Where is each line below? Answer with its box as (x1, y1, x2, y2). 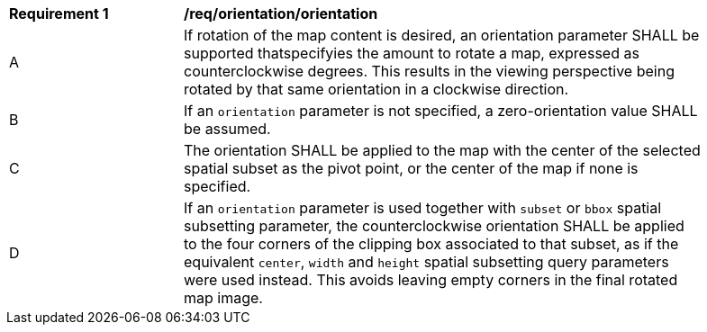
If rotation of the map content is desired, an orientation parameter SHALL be (184, 26, 700, 44)
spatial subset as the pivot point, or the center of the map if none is (184, 159, 639, 177)
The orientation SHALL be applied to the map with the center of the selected (184, 141, 701, 159)
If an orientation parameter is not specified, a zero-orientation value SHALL (184, 102, 698, 120)
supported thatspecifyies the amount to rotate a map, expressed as (184, 44, 639, 62)
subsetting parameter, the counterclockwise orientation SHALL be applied (184, 217, 684, 235)
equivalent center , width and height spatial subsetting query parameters (184, 253, 669, 271)
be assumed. (184, 120, 271, 138)
